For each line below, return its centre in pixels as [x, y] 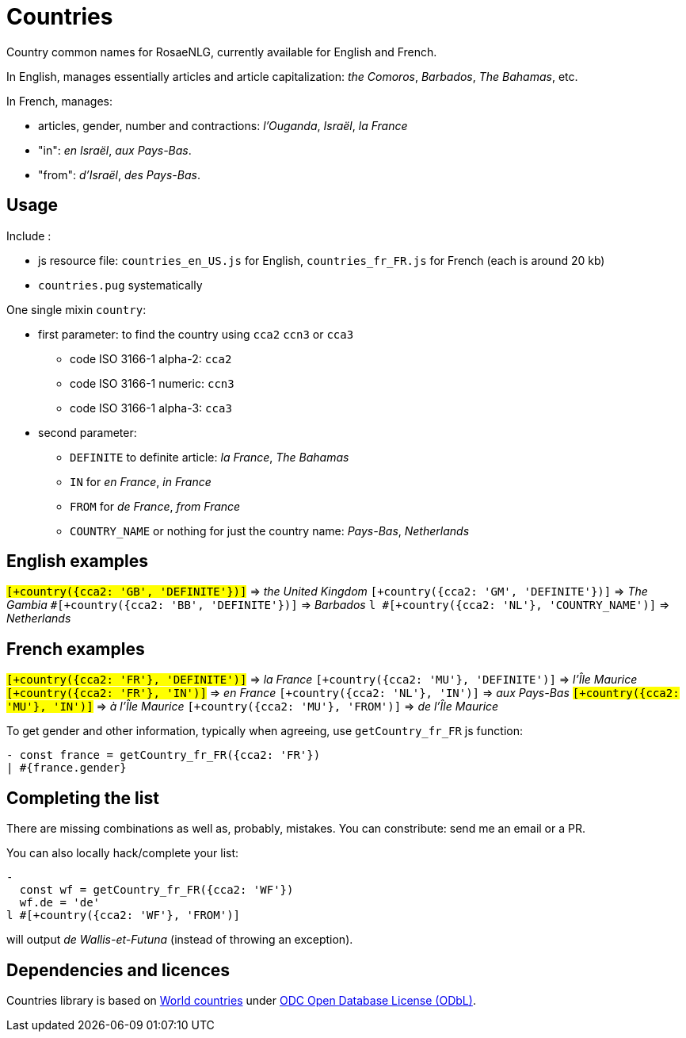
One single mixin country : [76, 309]
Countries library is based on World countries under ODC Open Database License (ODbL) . [241, 1000]
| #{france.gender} [67, 768]
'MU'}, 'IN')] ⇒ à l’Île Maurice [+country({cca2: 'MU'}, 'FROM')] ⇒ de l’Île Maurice [253, 707]
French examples [76, 649]
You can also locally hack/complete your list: [123, 853]
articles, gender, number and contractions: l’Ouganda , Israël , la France [223, 125]
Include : [29, 236]
